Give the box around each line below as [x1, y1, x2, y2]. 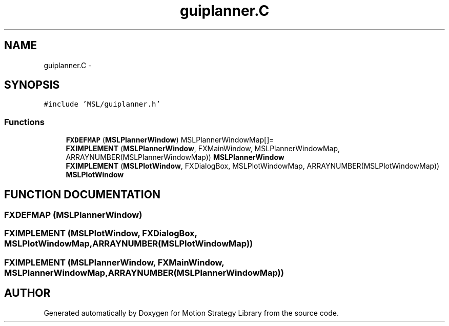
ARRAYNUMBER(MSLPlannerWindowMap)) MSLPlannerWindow [66, 153, 284, 162]
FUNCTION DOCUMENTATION [4, 188, 160, 201]
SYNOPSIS [4, 78, 60, 92]
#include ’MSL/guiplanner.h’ [44, 100, 160, 109]
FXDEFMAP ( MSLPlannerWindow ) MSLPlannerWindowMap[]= [66, 135, 274, 145]
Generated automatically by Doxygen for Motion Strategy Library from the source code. [44, 308, 339, 317]
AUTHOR [4, 287, 51, 300]
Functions [4, 116, 45, 127]
